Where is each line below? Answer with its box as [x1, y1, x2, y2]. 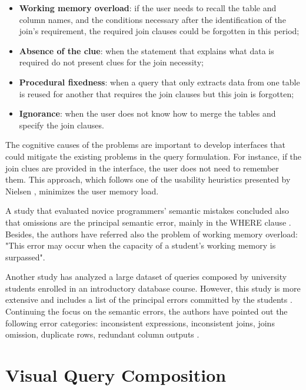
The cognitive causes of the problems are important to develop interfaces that [5, 138, 286, 151]
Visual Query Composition [5, 363, 227, 387]
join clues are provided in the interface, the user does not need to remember [5, 161, 279, 174]
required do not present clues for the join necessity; [19, 56, 204, 68]
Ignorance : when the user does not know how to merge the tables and [19, 107, 276, 120]
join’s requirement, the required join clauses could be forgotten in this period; [19, 25, 300, 37]
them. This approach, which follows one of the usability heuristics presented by [5, 173, 291, 186]
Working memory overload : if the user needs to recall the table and [19, 2, 277, 14]
